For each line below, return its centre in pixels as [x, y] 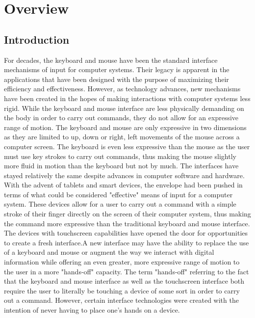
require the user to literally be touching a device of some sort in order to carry [122, 290]
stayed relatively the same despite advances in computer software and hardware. [124, 175]
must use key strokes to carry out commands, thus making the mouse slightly [120, 156]
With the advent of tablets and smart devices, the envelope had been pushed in [123, 185]
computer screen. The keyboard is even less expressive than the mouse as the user [127, 146]
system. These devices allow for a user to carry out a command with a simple [120, 204]
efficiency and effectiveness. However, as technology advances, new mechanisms [122, 89]
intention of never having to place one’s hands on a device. [92, 310]
